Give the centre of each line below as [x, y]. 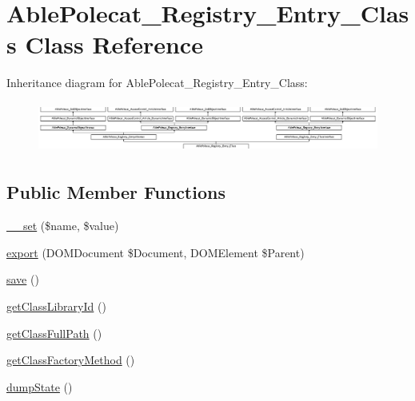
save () [23, 279]
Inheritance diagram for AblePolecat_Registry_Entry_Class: [157, 83]
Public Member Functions [116, 192]
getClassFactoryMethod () [71, 360]
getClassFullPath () [54, 333]
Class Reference [114, 44]
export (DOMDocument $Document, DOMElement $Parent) [156, 252]
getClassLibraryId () [56, 306]
